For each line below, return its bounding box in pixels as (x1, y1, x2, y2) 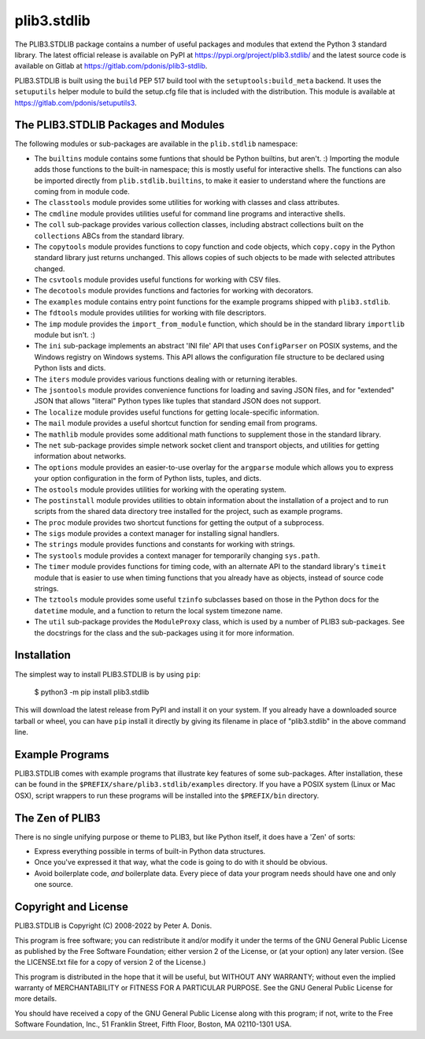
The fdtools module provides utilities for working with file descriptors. (34, 308, 267, 318)
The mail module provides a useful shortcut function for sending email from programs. (34, 419, 318, 428)
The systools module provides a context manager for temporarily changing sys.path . (34, 550, 320, 560)
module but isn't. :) (34, 330, 96, 340)
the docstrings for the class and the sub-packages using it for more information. (34, 627, 294, 638)
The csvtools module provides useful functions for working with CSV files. (34, 275, 281, 285)
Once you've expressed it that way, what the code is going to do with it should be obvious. (34, 858, 328, 867)
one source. (34, 880, 74, 889)
